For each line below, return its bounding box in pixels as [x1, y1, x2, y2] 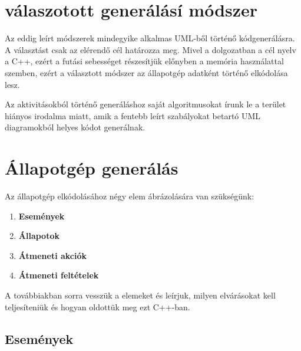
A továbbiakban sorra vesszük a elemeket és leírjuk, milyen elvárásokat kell [5, 288, 276, 301]
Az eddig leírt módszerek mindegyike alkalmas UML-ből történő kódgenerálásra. [5, 32, 295, 44]
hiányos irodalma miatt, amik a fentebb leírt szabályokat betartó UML [5, 109, 261, 122]
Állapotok [18, 229, 59, 242]
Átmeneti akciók [18, 249, 87, 261]
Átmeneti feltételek [18, 269, 99, 281]
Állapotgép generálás [5, 156, 178, 180]
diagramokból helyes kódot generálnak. [5, 121, 145, 133]
